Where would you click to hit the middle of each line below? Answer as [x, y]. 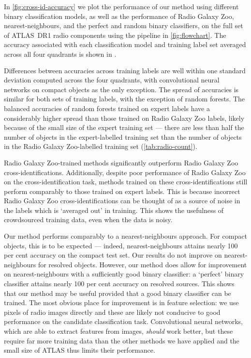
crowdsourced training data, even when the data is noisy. [88, 220]
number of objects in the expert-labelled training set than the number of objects [123, 137]
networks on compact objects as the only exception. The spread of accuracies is [121, 89]
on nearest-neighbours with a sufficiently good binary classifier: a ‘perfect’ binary [124, 274]
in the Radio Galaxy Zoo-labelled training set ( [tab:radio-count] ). [101, 146]
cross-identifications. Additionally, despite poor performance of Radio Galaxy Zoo [125, 172]
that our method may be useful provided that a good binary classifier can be [118, 293]
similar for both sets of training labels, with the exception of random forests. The [125, 99]
